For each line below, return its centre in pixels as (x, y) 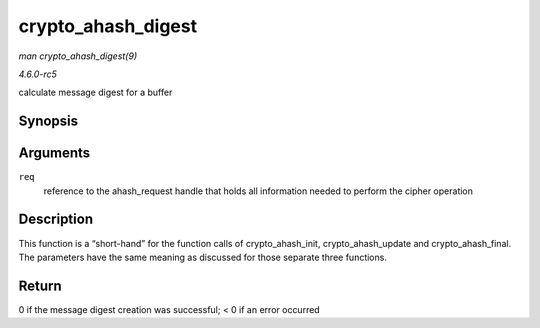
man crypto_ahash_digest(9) (78, 56)
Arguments (54, 153)
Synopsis (48, 121)
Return (40, 285)
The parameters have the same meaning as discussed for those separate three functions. (202, 257)
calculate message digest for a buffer (95, 92)
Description (56, 219)
